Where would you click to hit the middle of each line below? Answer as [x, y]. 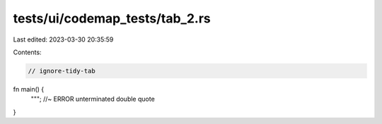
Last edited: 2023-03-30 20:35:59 [63, 39]
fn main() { [29, 89]
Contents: [27, 52]
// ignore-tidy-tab [62, 71]
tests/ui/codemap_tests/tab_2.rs [112, 18]
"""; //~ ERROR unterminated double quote [93, 99]
